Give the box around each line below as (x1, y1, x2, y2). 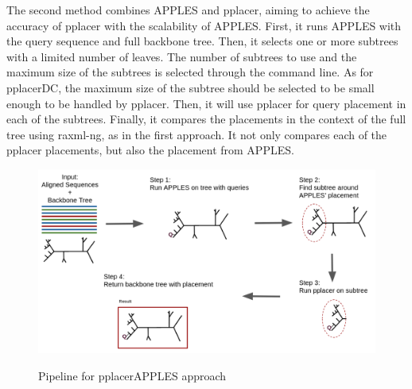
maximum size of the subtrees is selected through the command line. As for (6, 64, 374, 80)
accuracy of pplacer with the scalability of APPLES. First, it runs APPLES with (6, 17, 402, 33)
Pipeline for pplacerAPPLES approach (38, 367, 227, 383)
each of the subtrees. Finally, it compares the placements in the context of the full (6, 111, 406, 127)
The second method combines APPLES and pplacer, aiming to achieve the (6, 2, 370, 18)
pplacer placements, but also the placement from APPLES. (6, 142, 294, 158)
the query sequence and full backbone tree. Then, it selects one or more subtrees (6, 33, 398, 49)
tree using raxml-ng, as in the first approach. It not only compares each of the (6, 126, 387, 142)
